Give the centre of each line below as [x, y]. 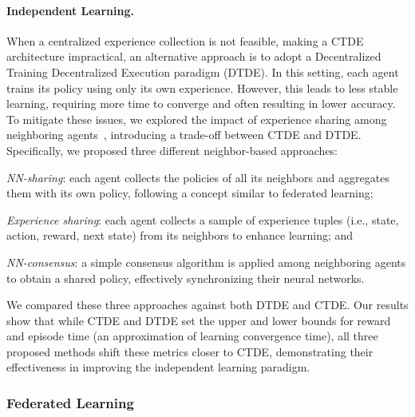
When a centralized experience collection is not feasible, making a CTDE [185, 40]
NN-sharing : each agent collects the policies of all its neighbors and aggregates [198, 177]
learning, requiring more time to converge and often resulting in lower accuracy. [201, 103]
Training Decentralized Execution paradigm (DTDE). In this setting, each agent [203, 71]
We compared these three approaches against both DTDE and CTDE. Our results [207, 305]
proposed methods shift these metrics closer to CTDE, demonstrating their [190, 351]
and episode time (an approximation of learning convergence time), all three [192, 336]
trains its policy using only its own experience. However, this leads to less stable [202, 87]
